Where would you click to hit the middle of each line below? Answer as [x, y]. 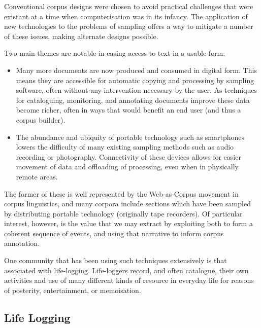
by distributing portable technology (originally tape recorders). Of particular [123, 213]
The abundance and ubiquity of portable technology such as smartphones [130, 137]
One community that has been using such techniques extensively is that [116, 260]
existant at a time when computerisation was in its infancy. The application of [126, 16]
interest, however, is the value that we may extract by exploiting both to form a [128, 223]
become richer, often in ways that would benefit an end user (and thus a [128, 110]
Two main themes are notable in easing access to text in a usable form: [115, 53]
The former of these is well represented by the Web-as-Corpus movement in [121, 193]
